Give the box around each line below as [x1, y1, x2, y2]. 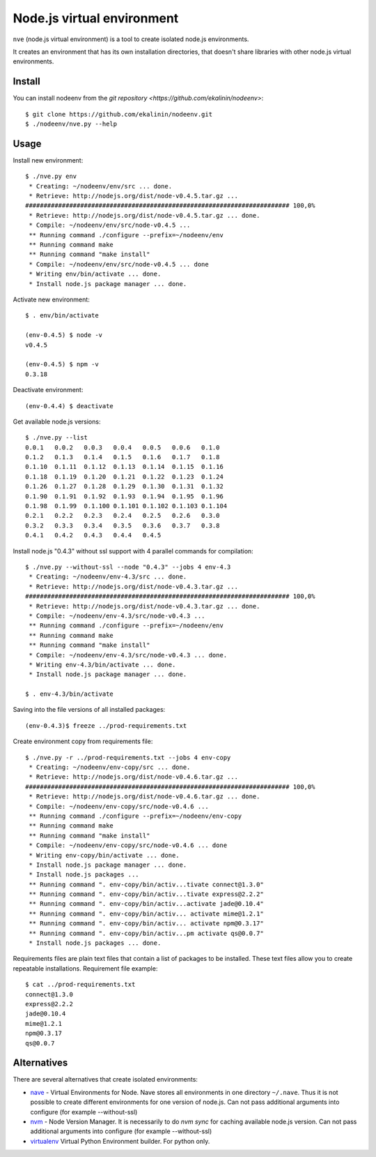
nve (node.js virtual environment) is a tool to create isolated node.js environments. [13, 35, 249, 43]
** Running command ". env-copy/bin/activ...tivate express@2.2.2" [29, 890, 264, 898]
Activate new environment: [13, 295, 90, 304]
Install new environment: [13, 156, 84, 164]
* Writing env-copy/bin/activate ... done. [29, 851, 180, 859]
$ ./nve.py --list [25, 433, 88, 442]
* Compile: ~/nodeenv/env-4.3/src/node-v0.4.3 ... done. [29, 651, 228, 659]
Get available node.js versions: [13, 417, 101, 426]
